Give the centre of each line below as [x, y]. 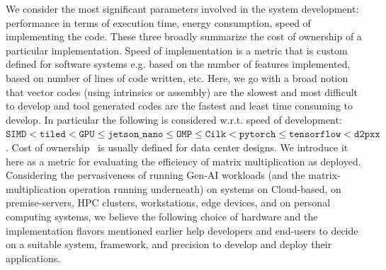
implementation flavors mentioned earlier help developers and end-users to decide [182, 230]
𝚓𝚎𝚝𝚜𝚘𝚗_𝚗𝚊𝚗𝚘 [136, 135]
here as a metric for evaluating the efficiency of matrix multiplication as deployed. [183, 161]
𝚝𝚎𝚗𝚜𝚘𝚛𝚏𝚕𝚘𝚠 [315, 135]
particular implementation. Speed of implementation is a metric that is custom [177, 50]
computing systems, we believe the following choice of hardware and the [162, 216]
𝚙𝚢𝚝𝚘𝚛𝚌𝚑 [257, 135]
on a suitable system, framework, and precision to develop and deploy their [169, 244]
